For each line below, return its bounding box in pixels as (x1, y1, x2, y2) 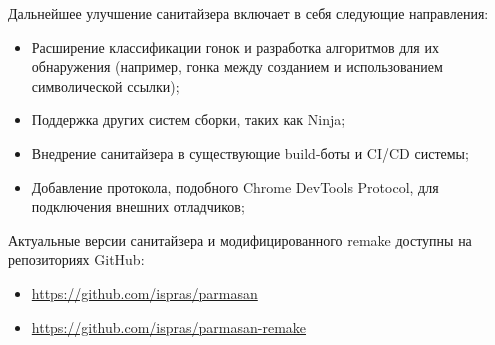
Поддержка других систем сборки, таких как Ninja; (31, 109, 346, 130)
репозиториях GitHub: (8, 249, 145, 270)
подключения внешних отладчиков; (31, 196, 245, 217)
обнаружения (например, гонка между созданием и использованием (31, 56, 443, 77)
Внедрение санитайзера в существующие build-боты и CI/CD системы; (31, 142, 469, 163)
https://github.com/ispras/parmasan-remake (31, 316, 307, 337)
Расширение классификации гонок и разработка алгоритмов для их (31, 36, 439, 57)
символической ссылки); (31, 75, 180, 96)
